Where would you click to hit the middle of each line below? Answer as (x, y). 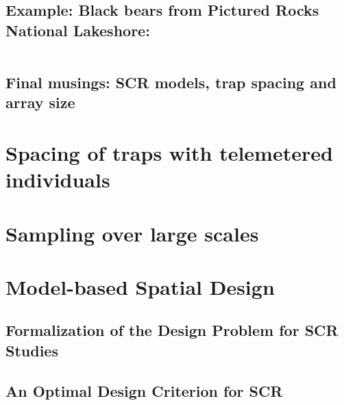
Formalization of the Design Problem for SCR (172, 330)
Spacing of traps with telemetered (169, 152)
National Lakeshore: (78, 30)
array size (40, 102)
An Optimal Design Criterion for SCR (144, 390)
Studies (32, 350)
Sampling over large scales (132, 233)
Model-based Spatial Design (140, 286)
